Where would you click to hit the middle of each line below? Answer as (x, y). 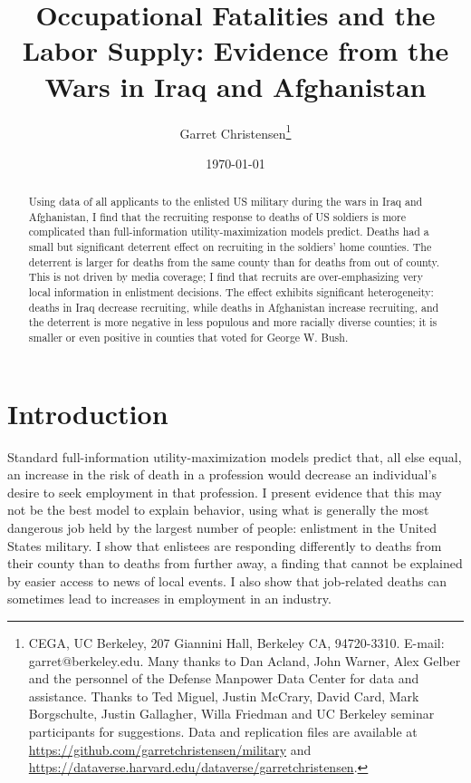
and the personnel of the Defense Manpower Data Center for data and (224, 678)
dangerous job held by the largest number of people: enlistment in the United (222, 528)
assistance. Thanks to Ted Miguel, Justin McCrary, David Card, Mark (224, 696)
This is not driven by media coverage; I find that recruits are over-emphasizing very (226, 277)
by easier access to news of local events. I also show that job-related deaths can (227, 580)
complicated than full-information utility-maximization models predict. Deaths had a (229, 232)
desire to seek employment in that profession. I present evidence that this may (225, 492)
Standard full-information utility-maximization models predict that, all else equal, (235, 456)
